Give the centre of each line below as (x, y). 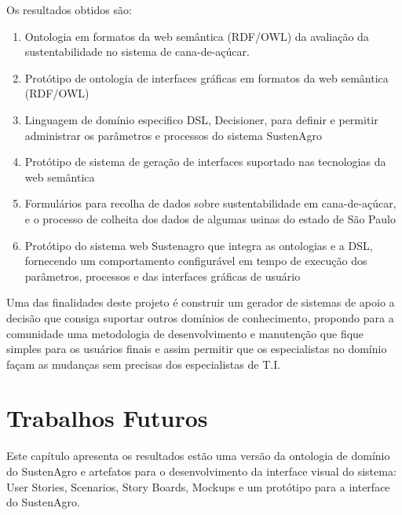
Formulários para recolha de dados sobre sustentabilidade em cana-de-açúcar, (210, 203)
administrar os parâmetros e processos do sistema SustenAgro (173, 135)
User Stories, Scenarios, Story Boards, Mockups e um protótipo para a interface (198, 486)
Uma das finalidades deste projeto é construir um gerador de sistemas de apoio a (201, 302)
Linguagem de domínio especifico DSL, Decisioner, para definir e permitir (201, 119)
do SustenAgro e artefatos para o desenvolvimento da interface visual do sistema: (201, 471)
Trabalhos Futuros (107, 418)
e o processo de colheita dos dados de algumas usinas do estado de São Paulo (210, 218)
